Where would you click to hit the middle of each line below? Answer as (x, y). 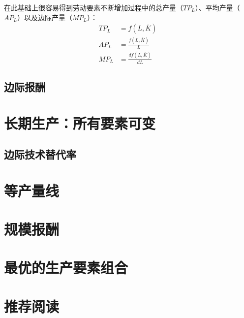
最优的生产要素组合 (66, 268)
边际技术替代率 (40, 154)
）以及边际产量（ (45, 17)
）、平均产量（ (217, 7)
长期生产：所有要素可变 (80, 123)
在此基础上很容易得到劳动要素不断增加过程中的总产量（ (93, 7)
